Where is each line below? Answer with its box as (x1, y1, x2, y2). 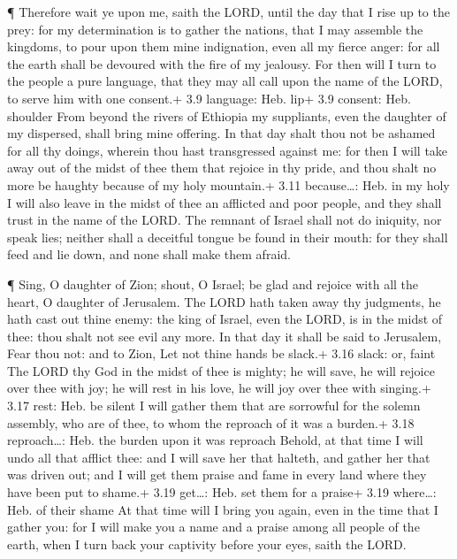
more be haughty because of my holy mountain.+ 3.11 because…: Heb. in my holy (7, 175, 450, 194)
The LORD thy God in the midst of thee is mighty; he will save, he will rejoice (7, 361, 435, 379)
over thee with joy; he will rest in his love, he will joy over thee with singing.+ (7, 379, 431, 397)
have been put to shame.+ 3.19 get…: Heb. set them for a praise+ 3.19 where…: (7, 483, 437, 502)
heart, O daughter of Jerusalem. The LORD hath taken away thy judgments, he (7, 292, 441, 310)
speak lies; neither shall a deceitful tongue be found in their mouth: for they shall (7, 227, 448, 246)
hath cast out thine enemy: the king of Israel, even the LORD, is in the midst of (7, 310, 443, 328)
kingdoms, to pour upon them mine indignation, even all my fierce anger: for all (7, 37, 440, 56)
